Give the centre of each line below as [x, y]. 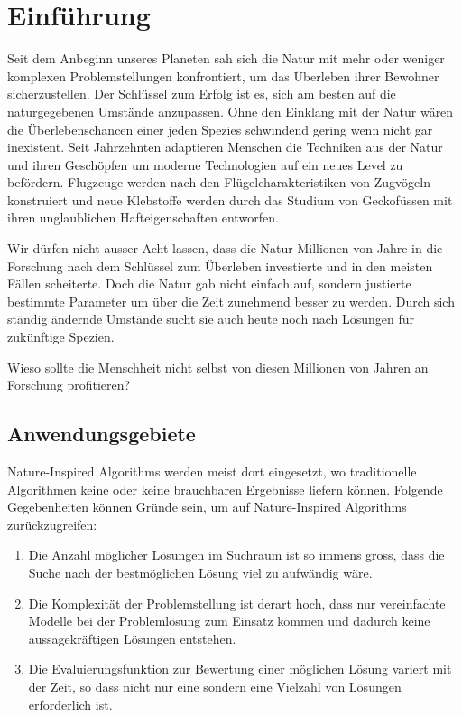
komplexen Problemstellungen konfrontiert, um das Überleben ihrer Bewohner [223, 75]
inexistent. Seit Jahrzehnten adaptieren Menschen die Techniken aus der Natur [225, 147]
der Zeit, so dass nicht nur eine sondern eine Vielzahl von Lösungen [215, 686]
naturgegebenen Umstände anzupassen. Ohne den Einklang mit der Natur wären [231, 111]
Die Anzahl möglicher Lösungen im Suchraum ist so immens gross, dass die [236, 555]
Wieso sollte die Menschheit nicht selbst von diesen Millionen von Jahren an [218, 367]
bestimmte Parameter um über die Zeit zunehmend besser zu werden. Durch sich [231, 301]
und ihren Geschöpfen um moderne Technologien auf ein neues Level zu [205, 164]
